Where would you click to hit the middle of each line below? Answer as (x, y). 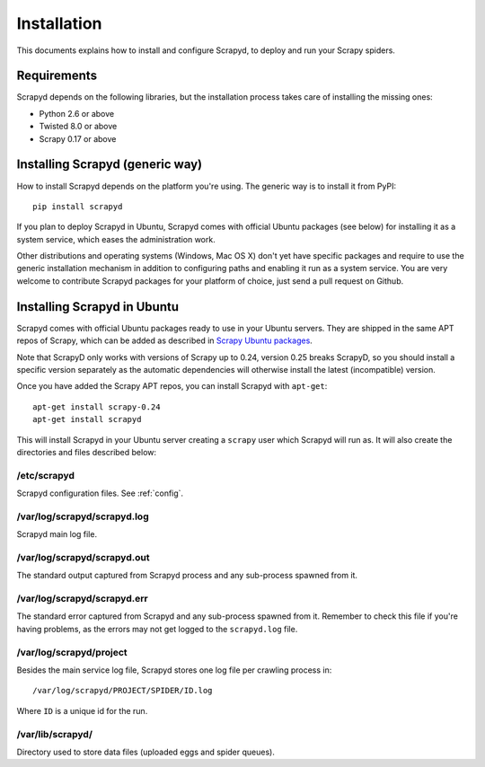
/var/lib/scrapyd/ (55, 734)
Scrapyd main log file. (57, 534)
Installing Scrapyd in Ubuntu (98, 307)
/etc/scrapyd (46, 475)
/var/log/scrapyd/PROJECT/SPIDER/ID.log (123, 691)
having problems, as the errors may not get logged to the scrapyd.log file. (157, 629)
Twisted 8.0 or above (78, 127)
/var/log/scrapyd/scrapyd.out (83, 557)
